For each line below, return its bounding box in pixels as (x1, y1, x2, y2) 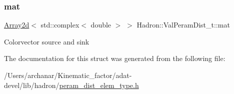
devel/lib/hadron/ (4, 79, 59, 90)
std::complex (40, 19, 79, 30)
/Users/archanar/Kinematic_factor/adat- (4, 70, 132, 80)
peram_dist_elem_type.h (59, 79, 139, 90)
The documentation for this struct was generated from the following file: (4, 53, 225, 63)
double (90, 19, 111, 30)
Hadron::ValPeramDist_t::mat (136, 19, 230, 30)
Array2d (4, 19, 29, 30)
